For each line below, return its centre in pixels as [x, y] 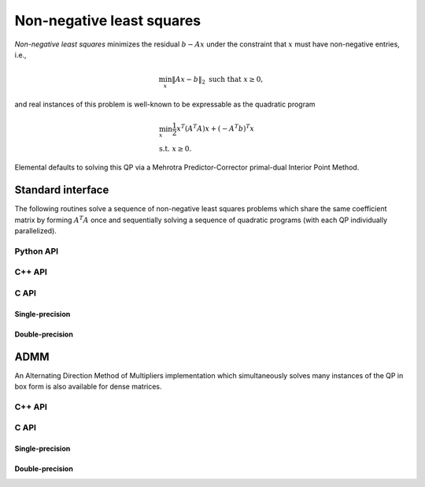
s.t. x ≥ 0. [175, 149]
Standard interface [62, 190]
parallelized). [35, 231]
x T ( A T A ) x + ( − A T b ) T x [216, 128]
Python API [37, 251]
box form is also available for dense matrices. [88, 387]
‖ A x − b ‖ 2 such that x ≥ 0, [218, 80]
